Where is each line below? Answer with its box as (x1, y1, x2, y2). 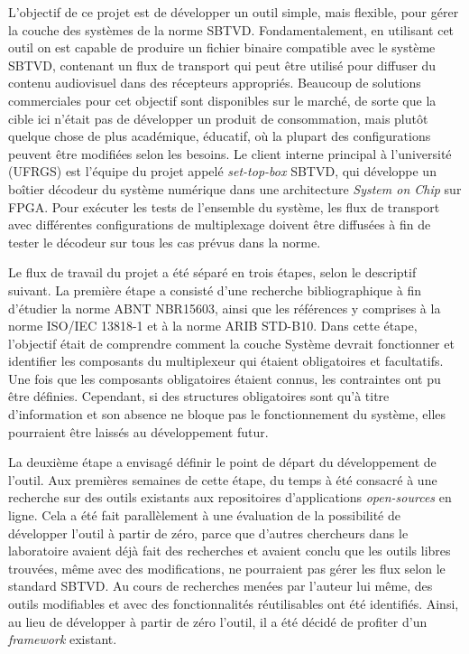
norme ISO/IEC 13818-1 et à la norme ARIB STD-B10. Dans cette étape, (8, 316, 418, 335)
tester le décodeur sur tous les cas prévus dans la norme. (8, 232, 321, 251)
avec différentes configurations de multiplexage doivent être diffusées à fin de (8, 215, 431, 234)
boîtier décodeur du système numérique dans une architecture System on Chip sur (8, 179, 462, 198)
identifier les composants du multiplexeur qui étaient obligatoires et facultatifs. (8, 351, 444, 370)
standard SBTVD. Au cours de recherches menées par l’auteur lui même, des (8, 576, 433, 595)
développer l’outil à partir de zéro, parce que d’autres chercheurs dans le (8, 523, 409, 542)
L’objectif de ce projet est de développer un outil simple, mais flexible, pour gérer (8, 3, 459, 21)
